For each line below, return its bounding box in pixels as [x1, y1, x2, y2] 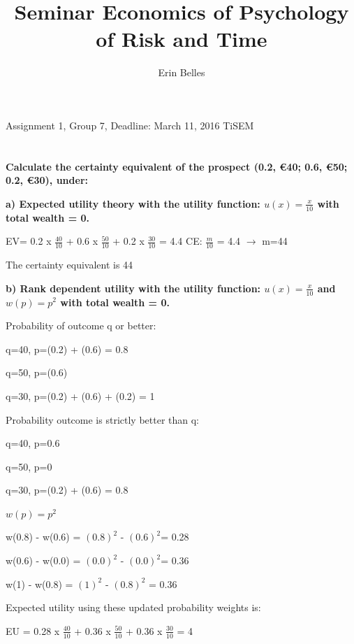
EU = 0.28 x [6, 623, 60, 638]
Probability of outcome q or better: [6, 318, 156, 333]
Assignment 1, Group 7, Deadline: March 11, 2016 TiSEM [6, 117, 254, 132]
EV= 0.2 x [6, 234, 52, 248]
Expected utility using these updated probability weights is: [6, 600, 261, 615]
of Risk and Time [96, 24, 267, 53]
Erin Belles [158, 65, 205, 80]
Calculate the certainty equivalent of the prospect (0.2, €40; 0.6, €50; [6, 159, 348, 173]
